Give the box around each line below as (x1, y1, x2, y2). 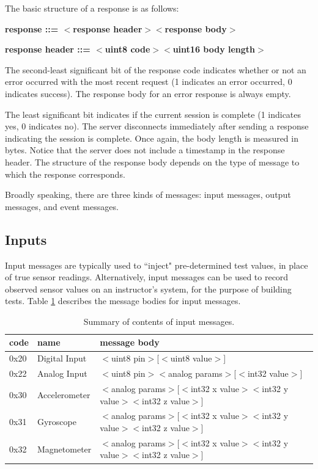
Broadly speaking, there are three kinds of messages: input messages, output (5, 188, 291, 201)
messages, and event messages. (5, 200, 119, 213)
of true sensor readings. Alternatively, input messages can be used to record (5, 271, 289, 283)
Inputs (5, 230, 47, 249)
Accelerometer (37, 388, 91, 401)
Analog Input (37, 367, 87, 380)
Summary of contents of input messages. (83, 314, 235, 327)
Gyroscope (37, 415, 76, 428)
